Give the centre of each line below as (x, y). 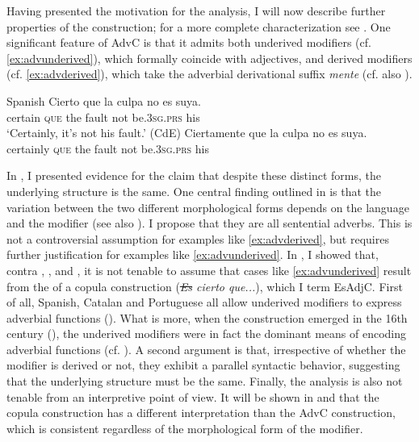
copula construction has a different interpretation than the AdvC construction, (201, 413)
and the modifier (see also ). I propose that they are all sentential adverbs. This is (209, 223)
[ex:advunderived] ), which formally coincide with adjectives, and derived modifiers (209, 58)
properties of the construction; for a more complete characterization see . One (199, 26)
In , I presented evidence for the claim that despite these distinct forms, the (194, 175)
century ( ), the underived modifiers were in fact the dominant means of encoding (206, 334)
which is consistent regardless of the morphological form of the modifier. (185, 428)
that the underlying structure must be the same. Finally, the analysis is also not (205, 381)
